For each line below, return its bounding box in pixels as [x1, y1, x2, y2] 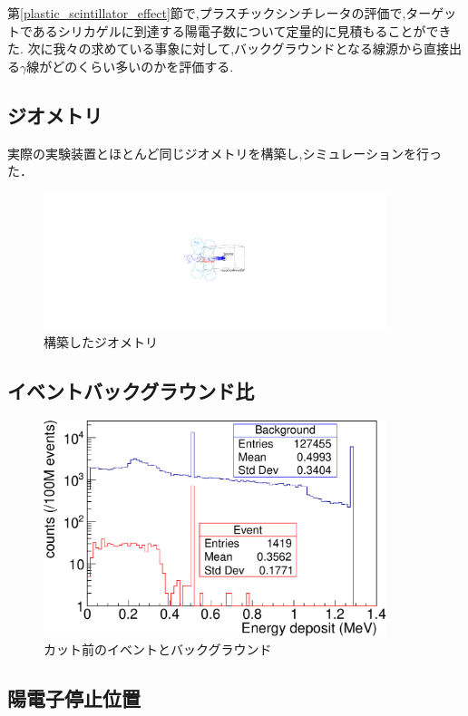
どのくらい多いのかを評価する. [52, 56, 234, 75]
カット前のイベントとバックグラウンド [44, 639, 272, 658]
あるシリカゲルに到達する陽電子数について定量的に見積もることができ [32, 21, 452, 40]
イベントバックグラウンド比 [7, 377, 255, 405]
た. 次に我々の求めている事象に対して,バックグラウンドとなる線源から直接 [7, 39, 450, 58]
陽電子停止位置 [7, 683, 141, 711]
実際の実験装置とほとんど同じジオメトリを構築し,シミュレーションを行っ [7, 143, 442, 162]
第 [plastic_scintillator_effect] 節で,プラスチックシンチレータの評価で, [7, 4, 406, 22]
